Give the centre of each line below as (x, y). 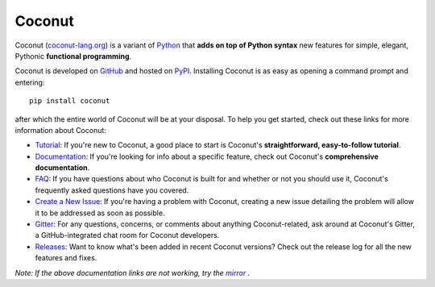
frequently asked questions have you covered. (112, 190)
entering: (30, 82)
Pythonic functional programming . (73, 56)
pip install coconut (70, 101)
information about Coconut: (60, 130)
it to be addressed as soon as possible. (100, 213)
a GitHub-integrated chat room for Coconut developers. (127, 235)
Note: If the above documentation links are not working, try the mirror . (133, 272)
